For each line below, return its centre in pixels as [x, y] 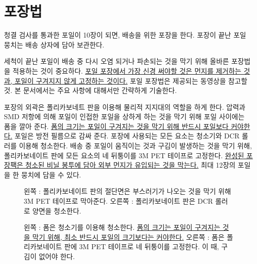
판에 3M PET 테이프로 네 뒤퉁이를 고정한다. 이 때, [141, 246]
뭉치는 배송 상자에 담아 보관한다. [54, 44]
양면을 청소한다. [57, 210]
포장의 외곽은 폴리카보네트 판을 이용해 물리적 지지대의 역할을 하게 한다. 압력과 [125, 107]
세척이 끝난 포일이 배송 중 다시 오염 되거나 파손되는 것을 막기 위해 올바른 [117, 61]
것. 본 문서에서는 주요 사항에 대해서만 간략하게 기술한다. [90, 90]
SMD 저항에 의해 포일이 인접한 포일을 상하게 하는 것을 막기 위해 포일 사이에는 [124, 116]
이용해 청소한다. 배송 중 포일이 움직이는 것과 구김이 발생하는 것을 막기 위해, [135, 146]
